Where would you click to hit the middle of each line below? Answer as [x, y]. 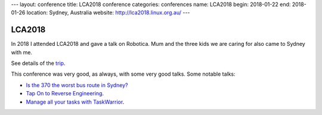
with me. [22, 52]
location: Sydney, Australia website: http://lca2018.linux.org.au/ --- [108, 13]
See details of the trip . [38, 63]
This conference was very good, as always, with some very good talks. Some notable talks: [123, 74]
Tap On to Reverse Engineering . [65, 94]
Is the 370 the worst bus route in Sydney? [77, 85]
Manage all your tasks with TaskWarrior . [75, 102]
